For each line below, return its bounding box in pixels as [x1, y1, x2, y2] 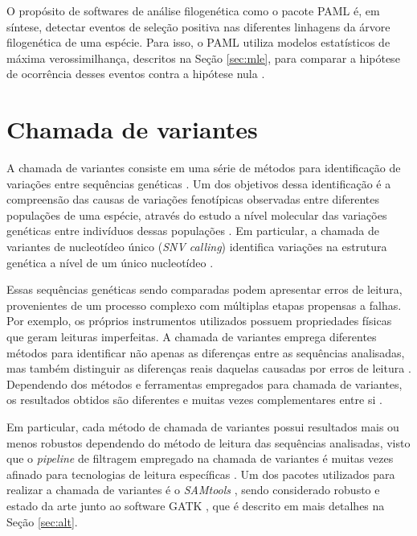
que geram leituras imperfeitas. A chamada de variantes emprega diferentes [6, 328, 377, 345]
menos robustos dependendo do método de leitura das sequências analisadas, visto [6, 434, 411, 451]
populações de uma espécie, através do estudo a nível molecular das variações [6, 206, 387, 223]
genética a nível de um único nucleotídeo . [6, 254, 214, 270]
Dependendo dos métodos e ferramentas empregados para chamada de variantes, [6, 375, 403, 392]
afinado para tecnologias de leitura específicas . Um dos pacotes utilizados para [6, 465, 395, 482]
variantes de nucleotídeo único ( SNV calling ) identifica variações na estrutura [6, 238, 387, 255]
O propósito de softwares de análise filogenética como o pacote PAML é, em [6, 2, 380, 19]
